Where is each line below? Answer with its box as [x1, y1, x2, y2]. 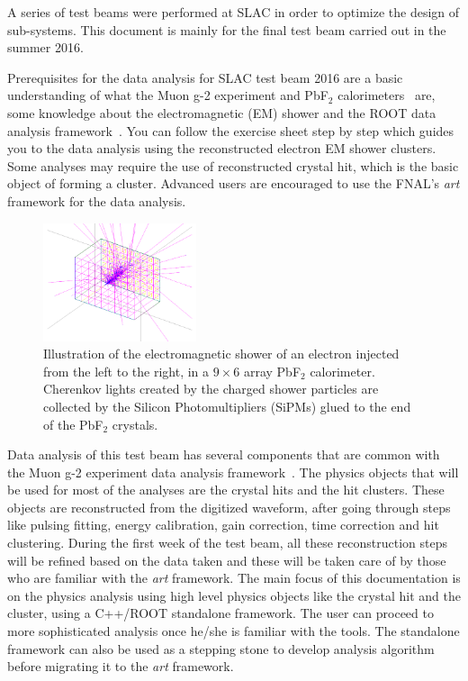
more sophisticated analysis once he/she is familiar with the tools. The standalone [7, 622, 460, 640]
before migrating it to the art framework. [7, 657, 234, 676]
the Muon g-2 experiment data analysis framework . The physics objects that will [7, 462, 459, 481]
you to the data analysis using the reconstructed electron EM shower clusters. [7, 139, 436, 158]
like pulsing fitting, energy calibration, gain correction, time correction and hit [7, 515, 439, 534]
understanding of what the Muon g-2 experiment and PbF [7, 86, 328, 104]
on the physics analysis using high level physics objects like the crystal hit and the [7, 586, 461, 604]
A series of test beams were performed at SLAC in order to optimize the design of [7, 3, 460, 21]
